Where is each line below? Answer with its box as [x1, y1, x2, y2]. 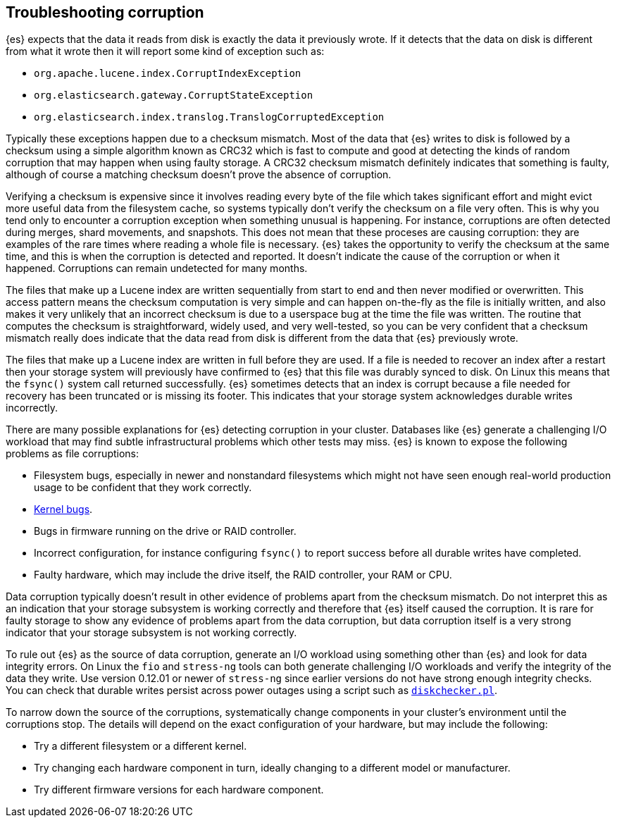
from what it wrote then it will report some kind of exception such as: [6, 45, 325, 58]
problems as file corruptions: [6, 447, 139, 460]
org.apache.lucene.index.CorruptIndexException [34, 68, 301, 80]
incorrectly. [6, 402, 58, 414]
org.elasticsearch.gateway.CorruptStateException [34, 89, 313, 101]
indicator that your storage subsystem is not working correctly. [6, 626, 297, 639]
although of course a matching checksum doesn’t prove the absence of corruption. [6, 168, 392, 181]
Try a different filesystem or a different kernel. [34, 740, 247, 753]
